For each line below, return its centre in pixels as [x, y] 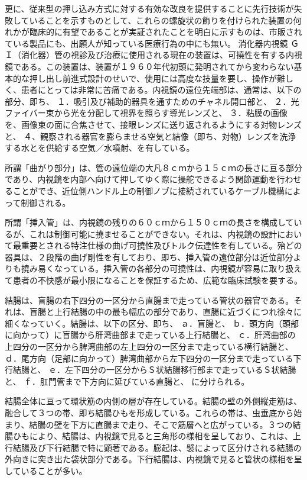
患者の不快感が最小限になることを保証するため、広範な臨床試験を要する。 [157, 280]
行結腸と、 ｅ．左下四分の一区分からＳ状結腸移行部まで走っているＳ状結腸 [151, 370]
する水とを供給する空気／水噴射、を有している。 [100, 148]
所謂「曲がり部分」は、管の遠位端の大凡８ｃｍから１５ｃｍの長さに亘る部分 [153, 167]
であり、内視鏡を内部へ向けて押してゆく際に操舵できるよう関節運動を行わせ [153, 179]
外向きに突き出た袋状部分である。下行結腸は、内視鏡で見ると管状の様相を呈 [153, 459]
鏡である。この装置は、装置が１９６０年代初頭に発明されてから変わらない [149, 66]
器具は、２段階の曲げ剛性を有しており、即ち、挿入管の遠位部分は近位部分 [149, 257]
